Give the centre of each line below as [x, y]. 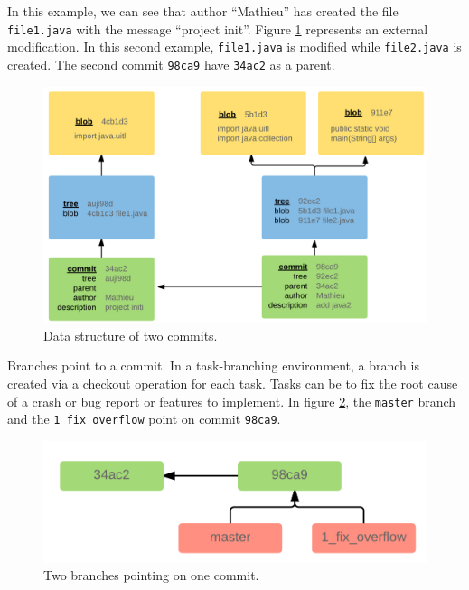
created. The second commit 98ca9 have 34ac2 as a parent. [171, 64]
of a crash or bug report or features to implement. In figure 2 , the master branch [232, 401]
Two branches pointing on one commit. [151, 575]
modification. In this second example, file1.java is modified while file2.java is [234, 47]
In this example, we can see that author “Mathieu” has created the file [203, 11]
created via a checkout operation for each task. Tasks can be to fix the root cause [233, 384]
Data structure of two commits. [131, 335]
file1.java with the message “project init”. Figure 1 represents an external [218, 28]
